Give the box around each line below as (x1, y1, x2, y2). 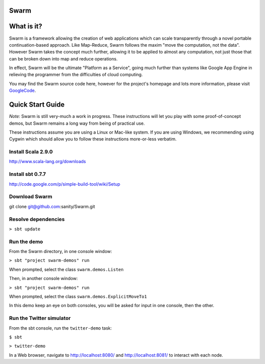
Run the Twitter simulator (9, 315, 71, 322)
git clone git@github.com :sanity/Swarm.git (9, 203, 95, 209)
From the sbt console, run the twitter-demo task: (9, 325, 112, 331)
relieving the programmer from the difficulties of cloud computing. (9, 72, 143, 78)
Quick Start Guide (9, 101, 65, 109)
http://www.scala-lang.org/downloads (9, 159, 86, 165)
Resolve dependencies (9, 216, 65, 223)
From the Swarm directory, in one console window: (9, 249, 112, 254)
